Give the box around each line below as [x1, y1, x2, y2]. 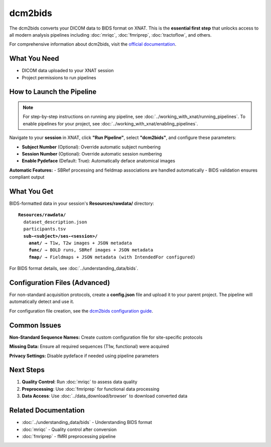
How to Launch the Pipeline [9, 88, 97, 96]
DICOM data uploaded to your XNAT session [22, 68, 114, 74]
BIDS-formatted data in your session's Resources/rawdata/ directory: [9, 201, 154, 207]
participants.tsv [23, 226, 66, 232]
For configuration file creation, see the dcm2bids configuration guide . [9, 308, 153, 314]
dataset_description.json [23, 219, 87, 225]
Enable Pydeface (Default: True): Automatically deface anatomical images [22, 158, 176, 164]
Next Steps [9, 366, 45, 374]
